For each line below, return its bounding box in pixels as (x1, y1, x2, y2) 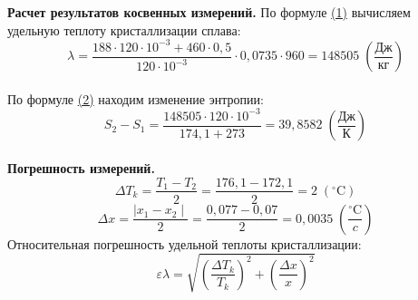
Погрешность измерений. (7, 158, 155, 177)
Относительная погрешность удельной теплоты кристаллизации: (7, 234, 362, 253)
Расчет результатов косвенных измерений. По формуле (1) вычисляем (7, 3, 411, 21)
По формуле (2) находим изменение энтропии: (7, 89, 264, 108)
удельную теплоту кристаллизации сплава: (7, 20, 241, 39)
